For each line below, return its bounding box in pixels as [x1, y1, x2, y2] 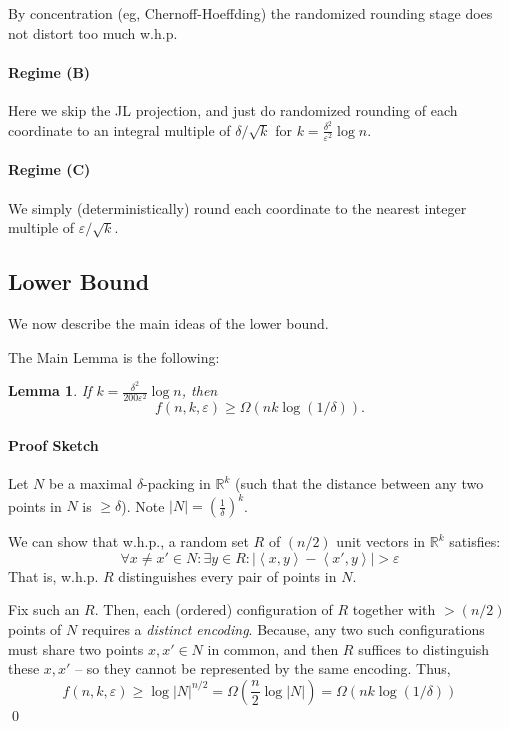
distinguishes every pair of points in [118, 565, 337, 586]
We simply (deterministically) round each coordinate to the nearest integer [8, 197, 467, 218]
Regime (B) [8, 61, 91, 82]
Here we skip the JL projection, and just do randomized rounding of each [8, 99, 458, 120]
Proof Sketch [8, 434, 99, 455]
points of [8, 619, 62, 640]
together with [352, 599, 436, 620]
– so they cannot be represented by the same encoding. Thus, [75, 658, 451, 679]
